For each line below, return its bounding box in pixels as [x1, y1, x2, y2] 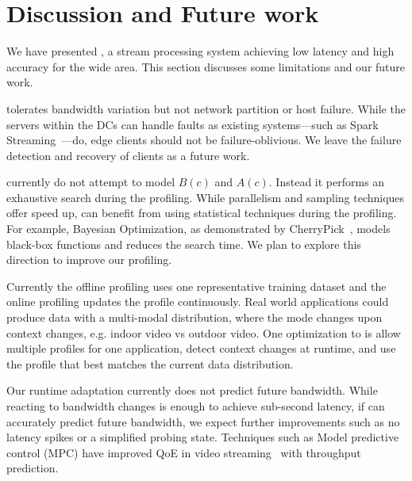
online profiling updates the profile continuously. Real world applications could [6, 293, 389, 310]
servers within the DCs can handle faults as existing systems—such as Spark [6, 116, 379, 132]
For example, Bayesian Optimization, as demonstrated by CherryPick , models [6, 220, 391, 237]
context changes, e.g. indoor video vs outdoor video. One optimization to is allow [6, 324, 401, 341]
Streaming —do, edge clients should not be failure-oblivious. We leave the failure [6, 132, 402, 148]
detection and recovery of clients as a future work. [6, 147, 250, 163]
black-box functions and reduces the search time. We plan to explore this [6, 235, 361, 252]
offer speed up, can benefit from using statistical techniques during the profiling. [6, 204, 397, 221]
